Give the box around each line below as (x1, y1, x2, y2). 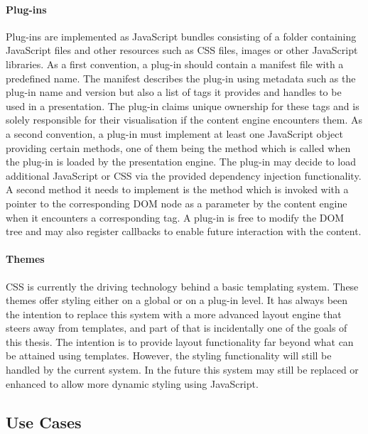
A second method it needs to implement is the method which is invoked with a (6, 182, 349, 197)
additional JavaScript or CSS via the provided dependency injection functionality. (6, 168, 362, 183)
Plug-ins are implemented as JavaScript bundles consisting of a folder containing (6, 28, 357, 43)
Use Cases (6, 411, 82, 433)
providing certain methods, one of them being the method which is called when (6, 140, 351, 155)
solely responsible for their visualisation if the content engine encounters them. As (6, 112, 362, 127)
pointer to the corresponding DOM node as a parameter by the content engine (6, 195, 347, 210)
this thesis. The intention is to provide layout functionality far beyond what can (6, 334, 354, 349)
